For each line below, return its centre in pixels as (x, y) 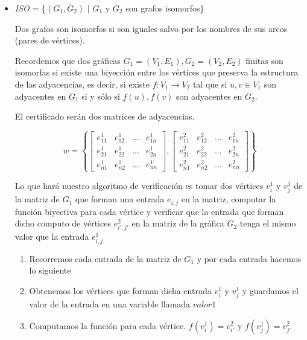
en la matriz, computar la (229, 199)
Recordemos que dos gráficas (68, 60)
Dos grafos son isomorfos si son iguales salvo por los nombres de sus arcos (151, 28)
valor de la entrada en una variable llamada (110, 303)
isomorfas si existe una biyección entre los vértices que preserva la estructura (157, 72)
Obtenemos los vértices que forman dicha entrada (120, 290)
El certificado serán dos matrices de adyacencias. (105, 116)
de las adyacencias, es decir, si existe (82, 84)
